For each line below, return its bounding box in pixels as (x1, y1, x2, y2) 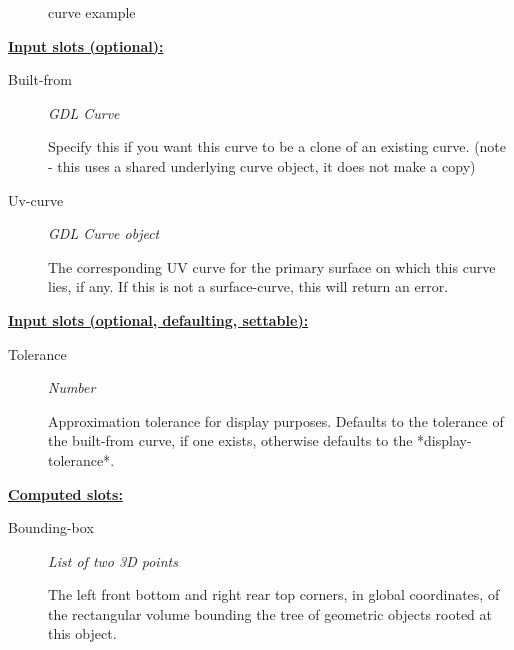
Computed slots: (8, 483, 123, 504)
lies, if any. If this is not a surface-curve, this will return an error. (48, 276, 449, 297)
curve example (48, 2, 136, 22)
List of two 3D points (48, 550, 178, 571)
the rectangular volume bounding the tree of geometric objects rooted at (48, 603, 492, 624)
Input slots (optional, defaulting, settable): (8, 309, 309, 330)
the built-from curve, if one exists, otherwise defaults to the (48, 430, 413, 451)
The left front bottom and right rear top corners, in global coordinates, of (48, 584, 500, 605)
